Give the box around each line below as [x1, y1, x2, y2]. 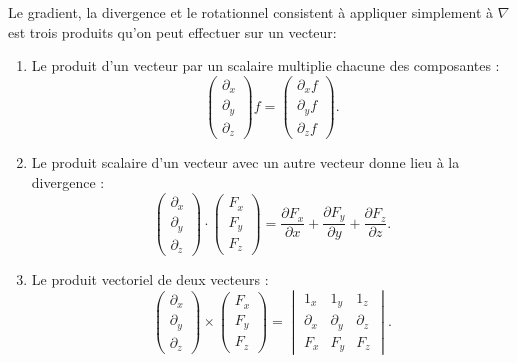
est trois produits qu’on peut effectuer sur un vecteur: [8, 21, 337, 42]
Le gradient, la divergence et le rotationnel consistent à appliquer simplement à [8, 2, 494, 22]
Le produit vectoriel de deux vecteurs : [31, 269, 269, 290]
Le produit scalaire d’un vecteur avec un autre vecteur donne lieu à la [31, 152, 460, 173]
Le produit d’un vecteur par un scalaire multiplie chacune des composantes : [31, 55, 500, 76]
